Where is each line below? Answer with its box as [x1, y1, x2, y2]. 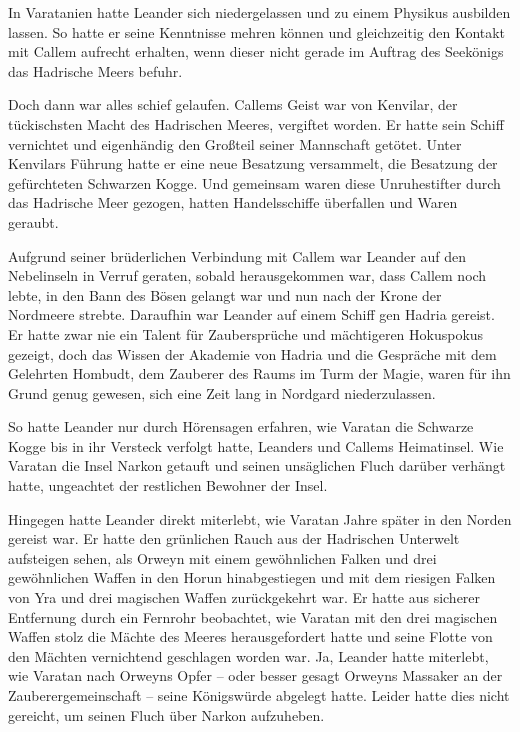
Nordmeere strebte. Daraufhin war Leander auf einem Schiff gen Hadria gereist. [8, 304, 495, 325]
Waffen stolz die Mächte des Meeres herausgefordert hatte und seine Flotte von [8, 626, 493, 647]
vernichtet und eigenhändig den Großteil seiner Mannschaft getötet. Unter [8, 133, 462, 154]
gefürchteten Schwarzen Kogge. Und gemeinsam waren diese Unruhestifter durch [8, 172, 501, 193]
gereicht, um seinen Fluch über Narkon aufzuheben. [8, 704, 325, 725]
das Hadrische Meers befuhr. [8, 60, 183, 81]
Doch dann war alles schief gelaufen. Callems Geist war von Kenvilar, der [8, 94, 458, 115]
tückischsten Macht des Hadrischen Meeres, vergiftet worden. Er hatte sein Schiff [8, 113, 504, 134]
